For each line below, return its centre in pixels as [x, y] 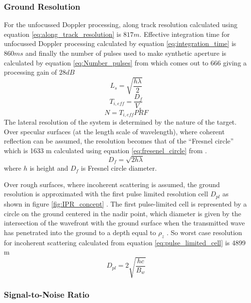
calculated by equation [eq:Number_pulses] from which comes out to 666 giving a [125, 62]
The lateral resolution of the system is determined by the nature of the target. [120, 122]
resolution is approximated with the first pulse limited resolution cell [106, 194]
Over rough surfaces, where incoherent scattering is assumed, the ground [112, 184]
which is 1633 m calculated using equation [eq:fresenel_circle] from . [106, 151]
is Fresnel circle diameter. [119, 168]
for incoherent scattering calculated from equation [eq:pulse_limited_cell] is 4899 [125, 242]
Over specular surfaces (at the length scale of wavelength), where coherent [114, 131]
